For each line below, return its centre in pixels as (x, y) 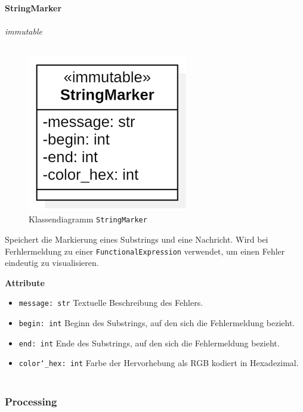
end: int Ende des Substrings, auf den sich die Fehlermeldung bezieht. (149, 343)
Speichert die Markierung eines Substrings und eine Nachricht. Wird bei (137, 239)
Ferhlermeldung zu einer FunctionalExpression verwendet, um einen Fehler (145, 251)
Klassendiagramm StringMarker (88, 219)
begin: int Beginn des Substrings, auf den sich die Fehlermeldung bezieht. (157, 323)
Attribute (25, 282)
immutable (24, 31)
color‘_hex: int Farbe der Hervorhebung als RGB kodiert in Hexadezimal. (159, 363)
